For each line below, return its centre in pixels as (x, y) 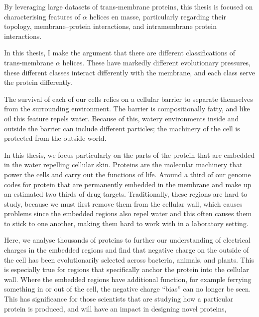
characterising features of (42, 16)
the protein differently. (38, 82)
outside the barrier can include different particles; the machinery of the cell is (122, 128)
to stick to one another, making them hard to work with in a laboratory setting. (126, 223)
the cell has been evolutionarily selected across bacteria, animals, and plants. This (129, 259)
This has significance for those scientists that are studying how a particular (119, 299)
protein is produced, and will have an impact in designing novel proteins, (115, 308)
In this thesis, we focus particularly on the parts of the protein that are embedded (129, 155)
